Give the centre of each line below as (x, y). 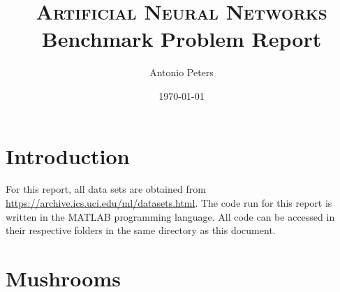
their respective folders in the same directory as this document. (141, 230)
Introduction (68, 155)
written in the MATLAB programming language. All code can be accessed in (170, 216)
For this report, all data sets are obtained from (106, 189)
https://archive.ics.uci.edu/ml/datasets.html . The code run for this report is (169, 203)
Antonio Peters (182, 72)
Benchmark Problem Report (182, 39)
